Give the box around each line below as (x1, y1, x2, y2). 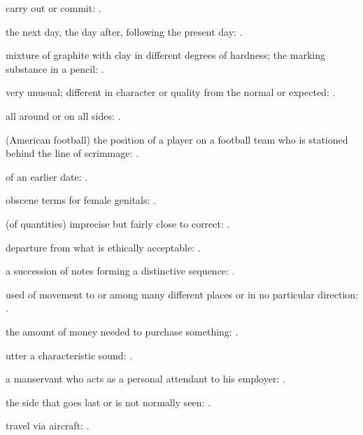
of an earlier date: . (6, 169, 88, 184)
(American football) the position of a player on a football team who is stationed (6, 132, 348, 146)
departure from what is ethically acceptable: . (6, 240, 201, 254)
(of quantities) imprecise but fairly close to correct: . (6, 216, 230, 230)
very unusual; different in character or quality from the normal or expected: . (6, 85, 336, 99)
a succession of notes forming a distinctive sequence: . (6, 263, 235, 278)
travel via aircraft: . (6, 418, 90, 433)
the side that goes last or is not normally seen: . (6, 394, 211, 409)
